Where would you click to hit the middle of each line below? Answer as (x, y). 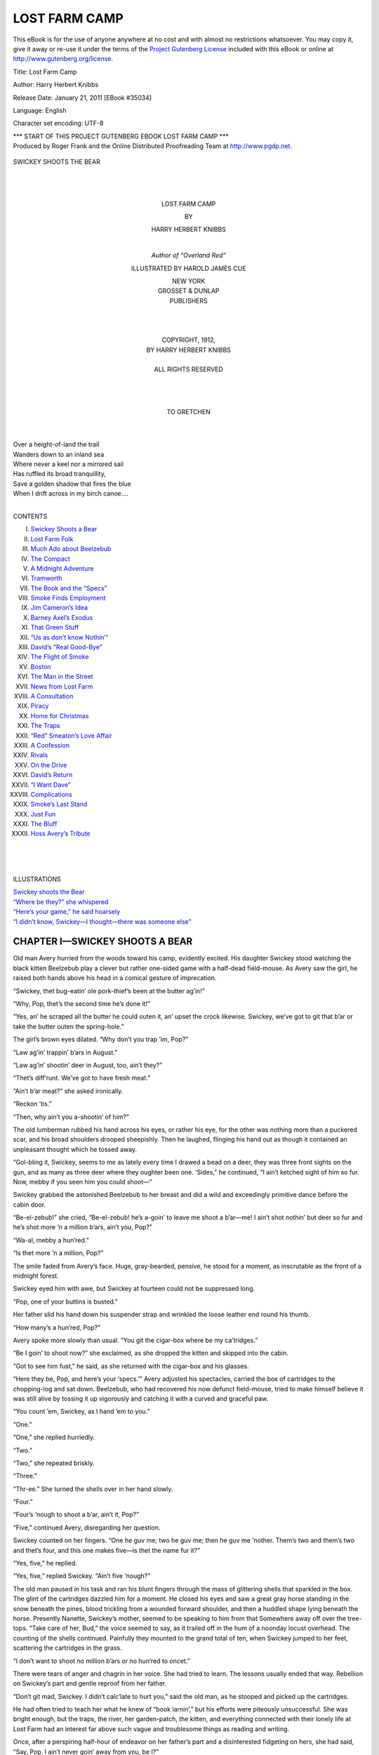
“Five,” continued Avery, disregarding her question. (87, 1528)
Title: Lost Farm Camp (45, 72)
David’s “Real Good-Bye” (66, 647)
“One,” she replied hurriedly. (54, 1437)
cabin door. (29, 1205)
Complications (52, 794)
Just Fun (43, 814)
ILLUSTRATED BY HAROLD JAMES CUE (188, 268)
